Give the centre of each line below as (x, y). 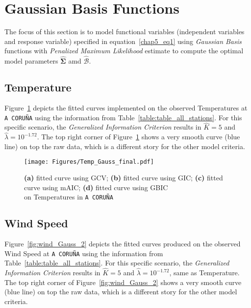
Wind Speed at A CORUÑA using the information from (84, 253)
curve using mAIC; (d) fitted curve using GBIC (96, 187)
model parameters (31, 61)
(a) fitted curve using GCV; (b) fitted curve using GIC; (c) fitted (124, 178)
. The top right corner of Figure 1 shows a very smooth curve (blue (138, 137)
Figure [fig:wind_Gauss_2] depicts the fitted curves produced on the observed (123, 244)
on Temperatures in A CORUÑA (69, 197)
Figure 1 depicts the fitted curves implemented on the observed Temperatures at (126, 107)
